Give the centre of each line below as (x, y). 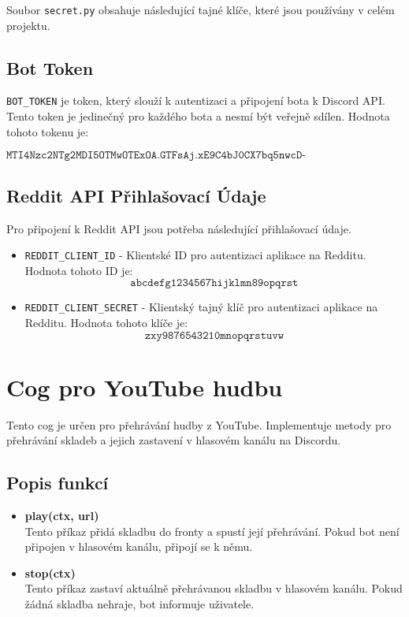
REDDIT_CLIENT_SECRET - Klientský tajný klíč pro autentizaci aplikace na (201, 307)
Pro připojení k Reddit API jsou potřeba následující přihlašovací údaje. (179, 228)
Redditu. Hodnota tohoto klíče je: (106, 322)
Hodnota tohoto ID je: (79, 270)
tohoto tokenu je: (48, 131)
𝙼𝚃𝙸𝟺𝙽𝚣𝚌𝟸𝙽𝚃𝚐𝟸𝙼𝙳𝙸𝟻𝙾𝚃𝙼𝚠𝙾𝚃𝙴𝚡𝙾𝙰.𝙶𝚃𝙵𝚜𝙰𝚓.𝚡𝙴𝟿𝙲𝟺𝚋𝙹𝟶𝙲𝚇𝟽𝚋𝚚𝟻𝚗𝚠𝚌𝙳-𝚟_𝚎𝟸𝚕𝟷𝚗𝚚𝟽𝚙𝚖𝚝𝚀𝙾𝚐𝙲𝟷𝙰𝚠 (156, 156)
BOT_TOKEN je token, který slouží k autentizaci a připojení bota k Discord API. (196, 100)
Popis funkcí (58, 483)
